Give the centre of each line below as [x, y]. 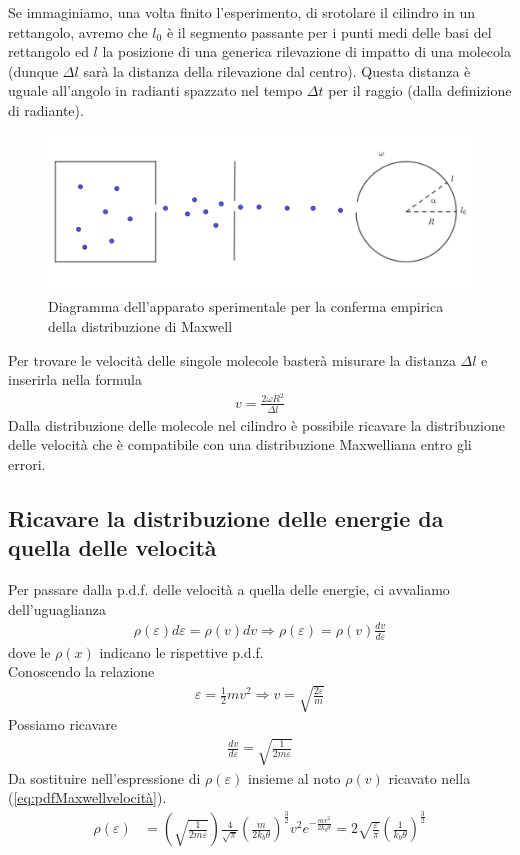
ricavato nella [429, 777]
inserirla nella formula [75, 379]
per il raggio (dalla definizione [420, 90]
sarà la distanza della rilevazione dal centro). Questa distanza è [277, 70]
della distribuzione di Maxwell [140, 325]
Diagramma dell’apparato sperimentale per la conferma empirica [246, 306]
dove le [29, 651]
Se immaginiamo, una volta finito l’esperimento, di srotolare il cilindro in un [242, 12]
